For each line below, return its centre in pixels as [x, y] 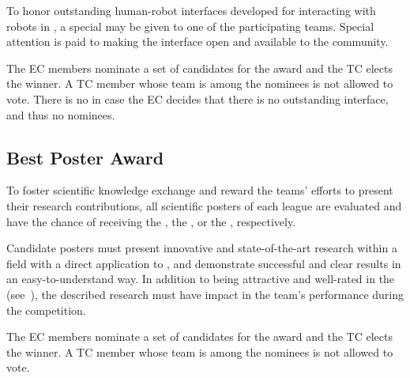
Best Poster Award [85, 157]
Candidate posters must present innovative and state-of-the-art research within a [202, 248]
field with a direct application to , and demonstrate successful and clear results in [204, 263]
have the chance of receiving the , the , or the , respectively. [151, 221]
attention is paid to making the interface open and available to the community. [197, 42]
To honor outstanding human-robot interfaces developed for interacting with [191, 10]
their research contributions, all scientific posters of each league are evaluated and [204, 205]
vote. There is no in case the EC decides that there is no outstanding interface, [197, 98]
